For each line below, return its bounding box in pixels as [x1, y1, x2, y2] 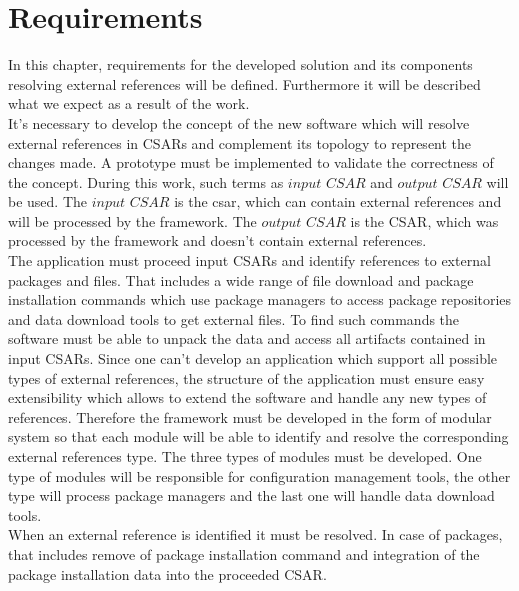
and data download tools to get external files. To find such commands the [8, 308, 460, 329]
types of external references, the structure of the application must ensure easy [8, 367, 485, 388]
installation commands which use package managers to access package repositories [8, 289, 512, 310]
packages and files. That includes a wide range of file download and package [8, 269, 474, 290]
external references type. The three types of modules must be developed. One [8, 446, 482, 466]
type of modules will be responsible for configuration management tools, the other [8, 465, 511, 486]
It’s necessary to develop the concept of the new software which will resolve [8, 112, 470, 133]
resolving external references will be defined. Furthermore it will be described [8, 73, 481, 94]
